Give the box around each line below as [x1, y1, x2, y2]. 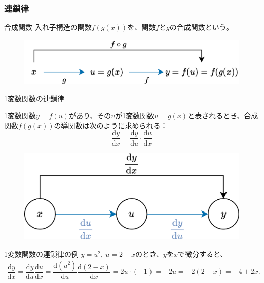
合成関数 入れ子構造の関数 [4, 22, 92, 32]
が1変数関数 [115, 110, 155, 121]
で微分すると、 [177, 248, 228, 259]
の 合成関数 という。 [169, 22, 233, 32]
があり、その [68, 110, 111, 121]
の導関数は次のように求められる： [54, 120, 168, 130]
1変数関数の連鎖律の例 [4, 248, 79, 259]
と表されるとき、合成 [187, 110, 258, 121]
